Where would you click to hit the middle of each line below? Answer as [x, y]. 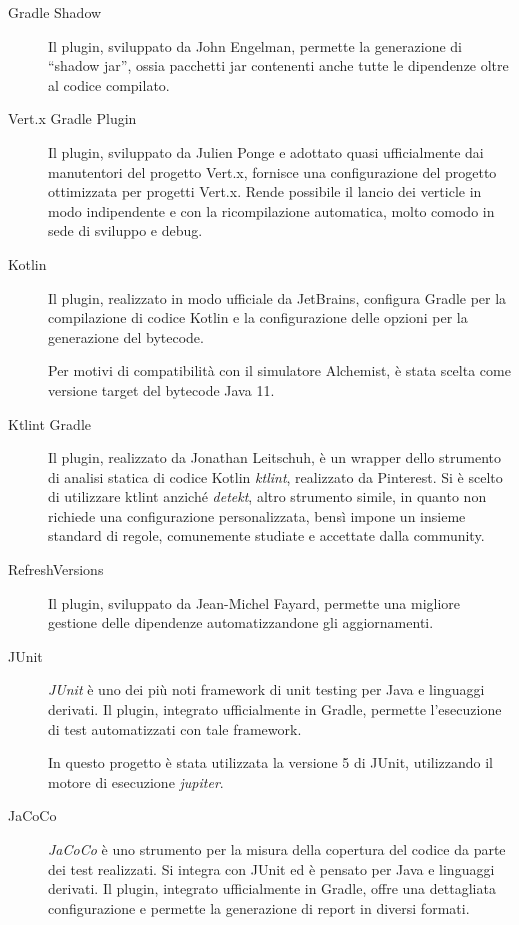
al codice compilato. [109, 84]
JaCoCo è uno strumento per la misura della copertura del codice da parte [277, 849]
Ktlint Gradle [49, 423]
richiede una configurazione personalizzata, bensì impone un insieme [257, 515]
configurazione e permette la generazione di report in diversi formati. [259, 907]
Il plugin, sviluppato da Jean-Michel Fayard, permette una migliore [254, 602]
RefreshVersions [56, 569]
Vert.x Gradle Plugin [72, 118]
